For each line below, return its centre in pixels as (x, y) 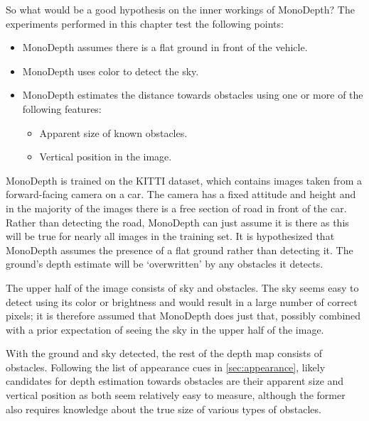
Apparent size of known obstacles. (113, 132)
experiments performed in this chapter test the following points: (145, 23)
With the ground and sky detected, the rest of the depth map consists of (164, 353)
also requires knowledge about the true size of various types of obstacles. (164, 409)
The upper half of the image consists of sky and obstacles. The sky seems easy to (182, 287)
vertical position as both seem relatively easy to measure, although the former (176, 395)
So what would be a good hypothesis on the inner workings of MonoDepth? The (180, 9)
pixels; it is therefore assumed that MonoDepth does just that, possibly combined (183, 316)
